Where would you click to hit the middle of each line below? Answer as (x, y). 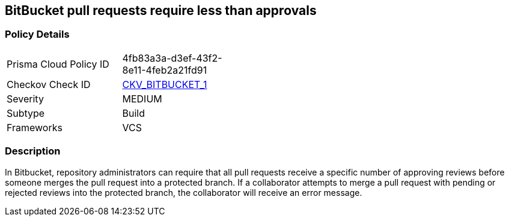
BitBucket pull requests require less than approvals (161, 10)
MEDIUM (142, 99)
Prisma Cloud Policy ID (58, 64)
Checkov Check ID (49, 84)
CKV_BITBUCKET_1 (165, 84)
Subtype (26, 113)
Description (33, 151)
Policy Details (37, 34)
